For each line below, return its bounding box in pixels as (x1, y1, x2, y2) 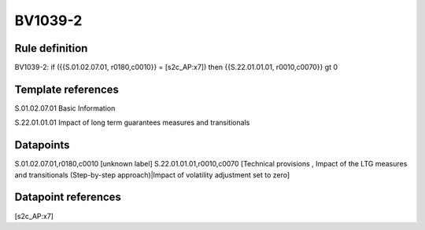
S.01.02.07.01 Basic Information (14, 103, 116, 113)
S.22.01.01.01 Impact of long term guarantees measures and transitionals (14, 118, 250, 127)
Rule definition (14, 42, 88, 55)
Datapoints (14, 138, 70, 152)
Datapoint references (14, 191, 122, 204)
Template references (14, 82, 120, 96)
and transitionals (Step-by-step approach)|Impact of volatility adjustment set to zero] (14, 170, 290, 180)
